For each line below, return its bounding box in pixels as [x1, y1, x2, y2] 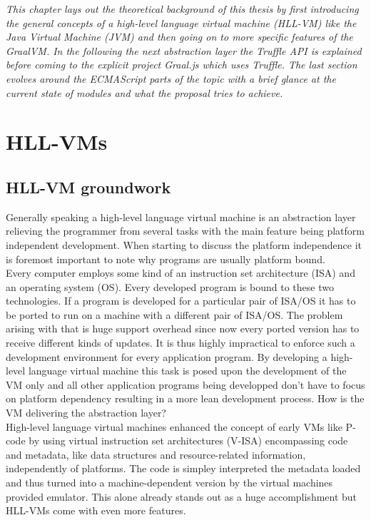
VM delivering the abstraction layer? [6, 405, 166, 420]
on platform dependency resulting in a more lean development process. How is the [6, 391, 365, 406]
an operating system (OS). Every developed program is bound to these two [6, 279, 334, 294]
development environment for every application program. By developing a [6, 349, 327, 364]
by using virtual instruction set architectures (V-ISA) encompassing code [29, 433, 348, 448]
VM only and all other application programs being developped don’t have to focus [6, 377, 365, 392]
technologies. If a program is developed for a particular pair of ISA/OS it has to [6, 293, 356, 308]
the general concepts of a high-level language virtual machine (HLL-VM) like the [6, 15, 357, 30]
